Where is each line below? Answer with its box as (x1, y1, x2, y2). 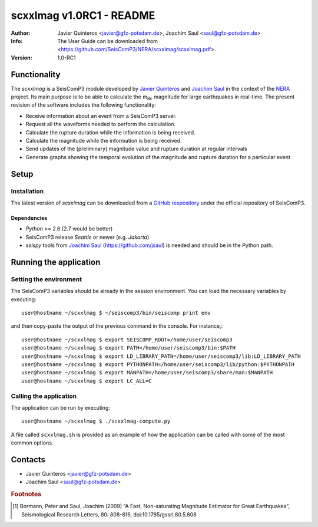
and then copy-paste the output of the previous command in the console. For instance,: (11, 322, 223, 330)
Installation (11, 187, 44, 195)
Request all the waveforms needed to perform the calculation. (25, 121, 176, 128)
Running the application (11, 257, 101, 267)
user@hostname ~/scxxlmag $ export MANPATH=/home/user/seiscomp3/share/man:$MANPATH (21, 369, 273, 376)
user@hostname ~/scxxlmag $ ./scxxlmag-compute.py (21, 418, 171, 424)
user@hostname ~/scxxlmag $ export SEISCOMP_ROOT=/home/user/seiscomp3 (21, 336, 233, 343)
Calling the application (11, 392, 77, 400)
